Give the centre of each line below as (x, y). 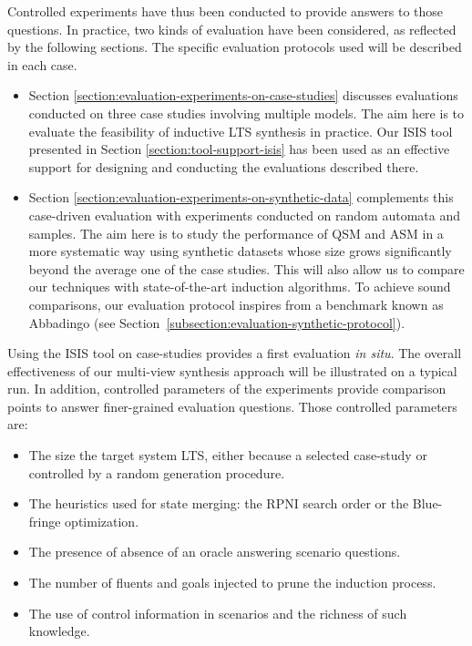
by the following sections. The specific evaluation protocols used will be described (235, 47)
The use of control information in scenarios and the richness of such (218, 613)
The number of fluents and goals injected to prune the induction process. (232, 583)
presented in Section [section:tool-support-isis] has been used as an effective (239, 149)
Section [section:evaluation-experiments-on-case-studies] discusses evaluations (243, 95)
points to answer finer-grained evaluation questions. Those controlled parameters (232, 406)
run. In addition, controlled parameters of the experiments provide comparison (227, 389)
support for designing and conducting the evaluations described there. (224, 166)
